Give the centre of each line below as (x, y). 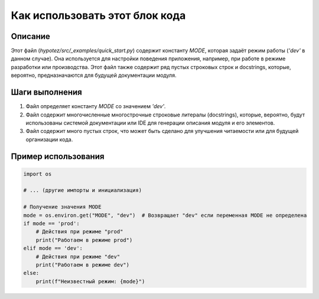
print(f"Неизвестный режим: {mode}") (90, 281)
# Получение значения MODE (62, 207)
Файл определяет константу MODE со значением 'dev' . (96, 106)
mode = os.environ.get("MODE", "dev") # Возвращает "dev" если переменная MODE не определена (165, 215)
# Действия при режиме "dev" (78, 256)
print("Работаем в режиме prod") (84, 240)
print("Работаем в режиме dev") (83, 265)
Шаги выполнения (46, 92)
